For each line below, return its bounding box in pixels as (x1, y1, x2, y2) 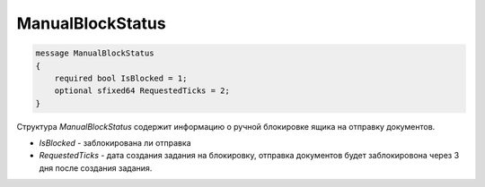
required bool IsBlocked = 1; (54, 72, 188, 83)
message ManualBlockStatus (35, 48, 154, 58)
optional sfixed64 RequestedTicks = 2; (54, 86, 231, 96)
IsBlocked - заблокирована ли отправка (39, 138, 192, 149)
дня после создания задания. (39, 162, 153, 174)
